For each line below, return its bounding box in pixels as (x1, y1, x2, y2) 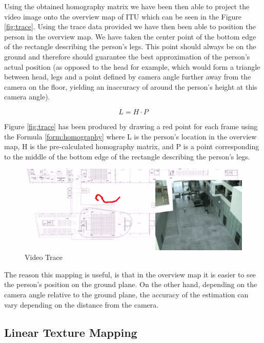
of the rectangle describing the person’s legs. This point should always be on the (4, 41, 256, 52)
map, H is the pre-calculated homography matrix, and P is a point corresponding (4, 141, 259, 152)
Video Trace (25, 252, 63, 263)
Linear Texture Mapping (4, 324, 137, 340)
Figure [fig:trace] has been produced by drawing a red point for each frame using (4, 120, 258, 131)
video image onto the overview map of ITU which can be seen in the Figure (4, 11, 242, 22)
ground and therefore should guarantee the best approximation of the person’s (4, 51, 250, 62)
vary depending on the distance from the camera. (4, 299, 159, 310)
